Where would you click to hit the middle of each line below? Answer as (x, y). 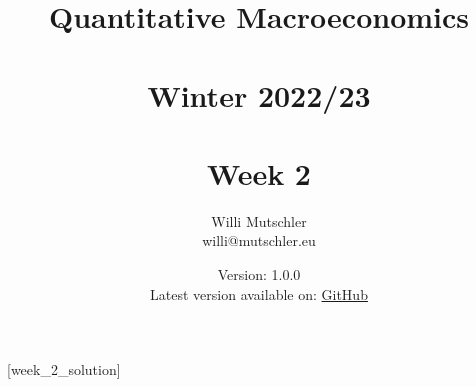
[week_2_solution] (64, 369)
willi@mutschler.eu (259, 240)
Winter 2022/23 (259, 94)
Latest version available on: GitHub (259, 293)
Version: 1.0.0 (259, 274)
